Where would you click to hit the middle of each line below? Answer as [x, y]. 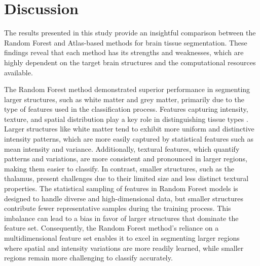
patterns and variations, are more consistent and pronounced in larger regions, [126, 159]
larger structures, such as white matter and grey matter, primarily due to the [124, 99]
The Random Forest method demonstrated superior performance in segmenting [127, 89]
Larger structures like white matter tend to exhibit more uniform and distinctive [129, 129]
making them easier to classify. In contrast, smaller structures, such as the [119, 168]
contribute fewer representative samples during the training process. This [118, 208]
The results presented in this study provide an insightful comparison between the [130, 33]
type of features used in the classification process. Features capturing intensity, [126, 109]
